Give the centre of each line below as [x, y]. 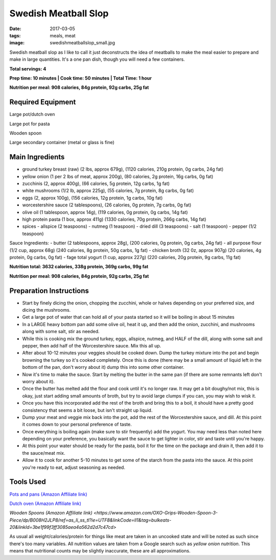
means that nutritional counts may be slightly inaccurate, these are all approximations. [100, 551]
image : [17, 43]
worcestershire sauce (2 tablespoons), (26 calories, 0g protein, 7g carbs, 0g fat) [107, 205]
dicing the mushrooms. [47, 310]
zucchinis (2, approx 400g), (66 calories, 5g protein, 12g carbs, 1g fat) [96, 183]
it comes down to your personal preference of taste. [77, 425]
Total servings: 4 [28, 68]
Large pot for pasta [30, 124]
